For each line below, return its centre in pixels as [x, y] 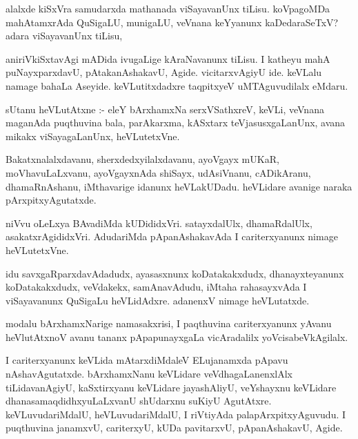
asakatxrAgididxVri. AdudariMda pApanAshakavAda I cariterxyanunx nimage [172, 236]
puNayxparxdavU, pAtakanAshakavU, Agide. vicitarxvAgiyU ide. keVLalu [164, 72]
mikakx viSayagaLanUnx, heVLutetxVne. [93, 136]
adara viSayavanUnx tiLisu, [64, 36]
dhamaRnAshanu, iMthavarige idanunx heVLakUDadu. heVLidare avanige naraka [179, 186]
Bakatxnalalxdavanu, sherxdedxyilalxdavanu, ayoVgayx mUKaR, [142, 159]
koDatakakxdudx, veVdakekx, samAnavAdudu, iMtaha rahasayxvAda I [156, 287]
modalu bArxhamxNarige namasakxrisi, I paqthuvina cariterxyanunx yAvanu [169, 323]
